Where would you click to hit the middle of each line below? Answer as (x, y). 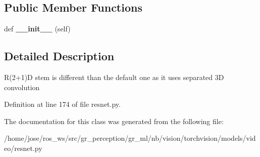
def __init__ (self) (37, 29)
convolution (22, 87)
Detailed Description (59, 56)
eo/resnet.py (23, 148)
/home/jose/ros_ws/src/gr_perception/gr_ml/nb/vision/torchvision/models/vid (130, 138)
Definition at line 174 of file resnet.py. (62, 104)
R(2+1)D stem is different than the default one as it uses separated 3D (114, 77)
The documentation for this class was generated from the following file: (114, 121)
